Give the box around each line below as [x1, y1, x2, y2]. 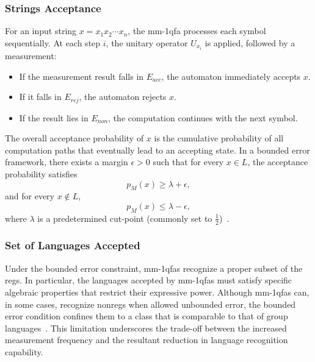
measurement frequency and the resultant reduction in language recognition [5, 333, 288, 346]
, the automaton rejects [79, 90, 167, 103]
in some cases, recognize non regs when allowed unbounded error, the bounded [5, 297, 296, 310]
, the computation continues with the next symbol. [108, 111, 298, 124]
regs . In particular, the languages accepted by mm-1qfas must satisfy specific [5, 274, 292, 286]
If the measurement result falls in [19, 69, 144, 82]
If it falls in [19, 90, 62, 103]
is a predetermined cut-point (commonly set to [37, 211, 212, 224]
